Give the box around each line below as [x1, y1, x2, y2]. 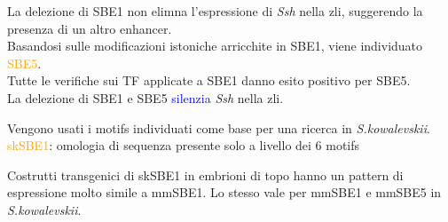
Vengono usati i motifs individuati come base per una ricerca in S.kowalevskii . [7, 118, 430, 137]
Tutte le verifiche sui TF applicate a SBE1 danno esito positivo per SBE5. [7, 71, 411, 90]
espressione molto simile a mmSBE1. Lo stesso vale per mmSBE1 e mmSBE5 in [7, 183, 442, 202]
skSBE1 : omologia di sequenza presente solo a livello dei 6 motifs [7, 136, 360, 155]
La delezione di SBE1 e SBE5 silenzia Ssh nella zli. [7, 88, 284, 107]
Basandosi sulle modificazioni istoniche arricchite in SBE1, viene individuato [7, 36, 423, 55]
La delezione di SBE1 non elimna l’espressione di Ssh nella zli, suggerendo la [7, 2, 423, 20]
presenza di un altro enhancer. [7, 19, 172, 37]
